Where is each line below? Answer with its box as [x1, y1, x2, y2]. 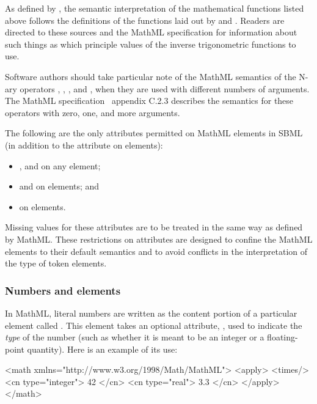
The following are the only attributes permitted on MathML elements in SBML [5, 127, 303, 139]
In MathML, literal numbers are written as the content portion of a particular [5, 306, 297, 319]
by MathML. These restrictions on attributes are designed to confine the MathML [5, 232, 313, 245]
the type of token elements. [5, 257, 107, 270]
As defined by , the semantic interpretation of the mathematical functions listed [5, 2, 304, 14]
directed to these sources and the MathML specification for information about [5, 26, 297, 39]
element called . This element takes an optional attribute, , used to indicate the [5, 318, 302, 331]
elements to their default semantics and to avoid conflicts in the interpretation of [5, 244, 308, 257]
